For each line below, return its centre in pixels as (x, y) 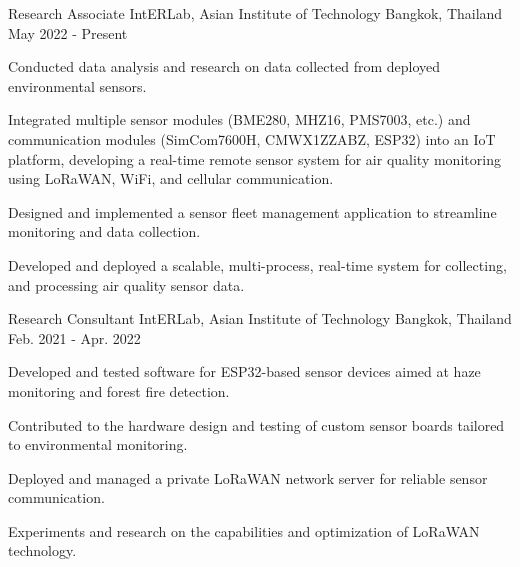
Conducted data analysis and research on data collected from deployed (224, 66)
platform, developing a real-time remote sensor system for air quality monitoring (254, 158)
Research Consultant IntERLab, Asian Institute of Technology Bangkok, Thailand (260, 318)
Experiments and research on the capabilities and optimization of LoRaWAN (244, 530)
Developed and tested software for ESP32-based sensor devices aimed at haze (244, 371)
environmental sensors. (77, 85)
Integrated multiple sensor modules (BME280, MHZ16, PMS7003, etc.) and (239, 119)
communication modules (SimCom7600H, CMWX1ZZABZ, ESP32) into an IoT (252, 138)
